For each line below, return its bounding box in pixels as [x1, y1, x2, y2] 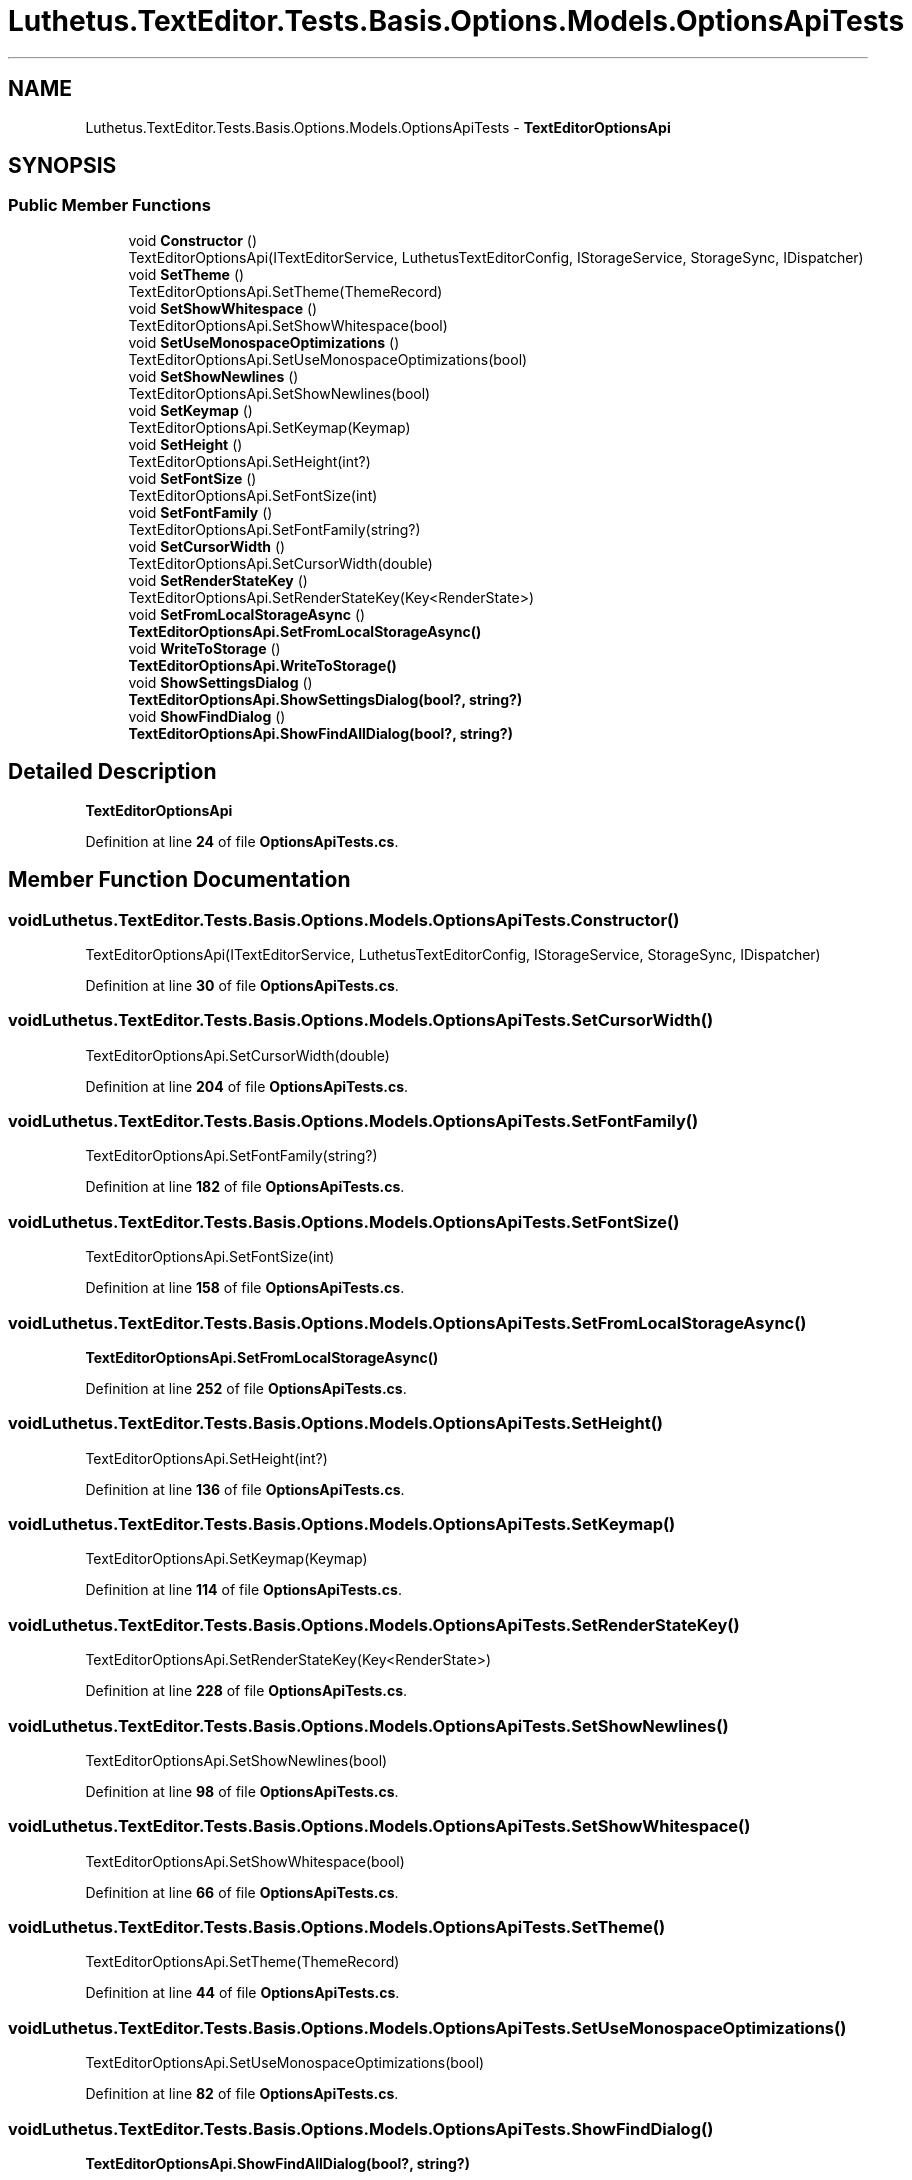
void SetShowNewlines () [128, 367, 299, 385]
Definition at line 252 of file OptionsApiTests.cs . [85, 1379, 407, 1397]
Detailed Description [8, 759, 217, 785]
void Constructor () [128, 231, 257, 249]
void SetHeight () [128, 435, 243, 453]
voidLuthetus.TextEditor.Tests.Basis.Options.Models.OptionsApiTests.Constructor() [8, 909, 680, 930]
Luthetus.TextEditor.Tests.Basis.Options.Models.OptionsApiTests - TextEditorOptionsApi [85, 118, 671, 136]
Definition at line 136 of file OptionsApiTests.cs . [85, 1480, 405, 1498]
